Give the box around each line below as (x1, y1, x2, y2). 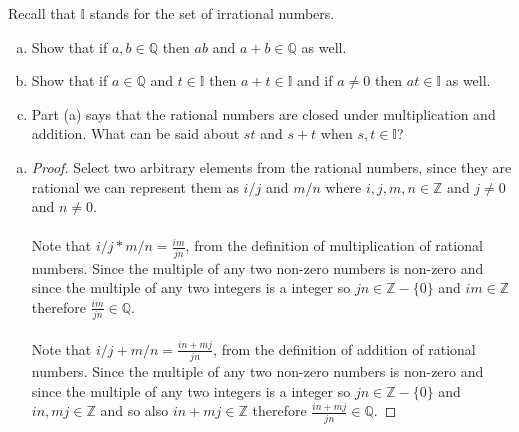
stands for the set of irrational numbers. (89, 3, 335, 23)
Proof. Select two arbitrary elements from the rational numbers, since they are (31, 156, 512, 177)
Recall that (8, 3, 76, 23)
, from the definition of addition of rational (213, 338, 476, 359)
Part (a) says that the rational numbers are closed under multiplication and (31, 103, 496, 124)
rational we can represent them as (31, 176, 239, 197)
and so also (100, 400, 169, 421)
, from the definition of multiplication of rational (185, 235, 483, 256)
